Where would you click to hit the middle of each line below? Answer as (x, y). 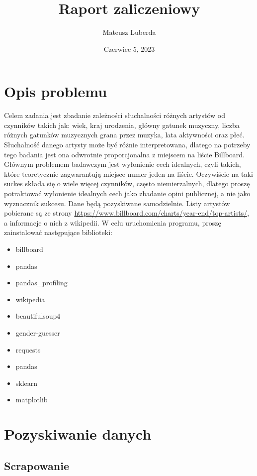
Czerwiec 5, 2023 (129, 49)
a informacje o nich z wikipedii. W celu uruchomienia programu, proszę (113, 222)
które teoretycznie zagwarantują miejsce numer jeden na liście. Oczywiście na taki (128, 174)
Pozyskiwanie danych (78, 434)
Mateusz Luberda (129, 32)
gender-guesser (38, 332)
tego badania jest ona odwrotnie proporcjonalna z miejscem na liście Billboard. (124, 154)
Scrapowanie (37, 465)
